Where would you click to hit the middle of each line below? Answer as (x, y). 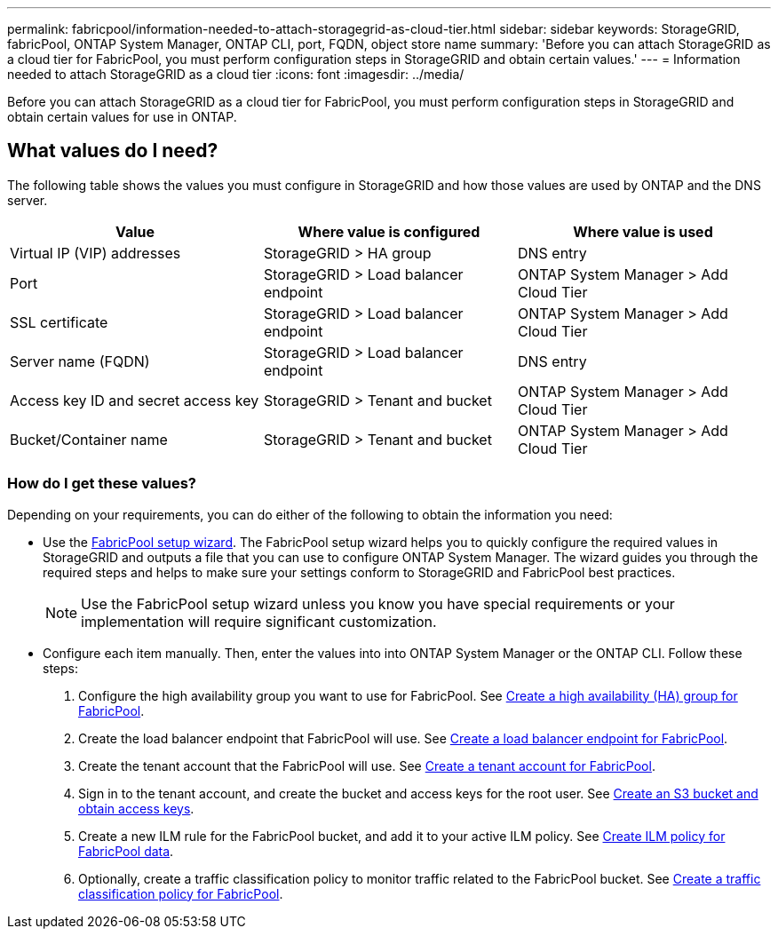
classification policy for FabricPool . (181, 893)
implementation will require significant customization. (259, 621)
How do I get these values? (102, 484)
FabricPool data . (126, 851)
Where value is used (643, 231)
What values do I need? (113, 151)
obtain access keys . (136, 808)
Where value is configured (389, 231)
